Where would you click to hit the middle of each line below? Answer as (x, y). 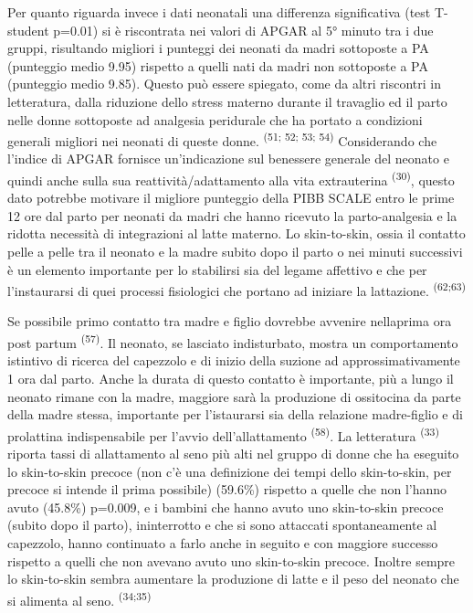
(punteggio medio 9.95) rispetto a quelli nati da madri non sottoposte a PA (218, 65)
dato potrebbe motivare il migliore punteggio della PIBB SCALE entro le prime (231, 198)
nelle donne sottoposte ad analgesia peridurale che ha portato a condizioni (215, 119)
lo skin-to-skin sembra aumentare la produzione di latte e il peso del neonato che (233, 579)
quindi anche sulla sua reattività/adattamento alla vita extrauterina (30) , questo (231, 179)
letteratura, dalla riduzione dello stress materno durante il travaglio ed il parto (227, 101)
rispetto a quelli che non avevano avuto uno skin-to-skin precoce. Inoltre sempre (231, 560)
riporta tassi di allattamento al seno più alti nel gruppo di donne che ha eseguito (233, 453)
